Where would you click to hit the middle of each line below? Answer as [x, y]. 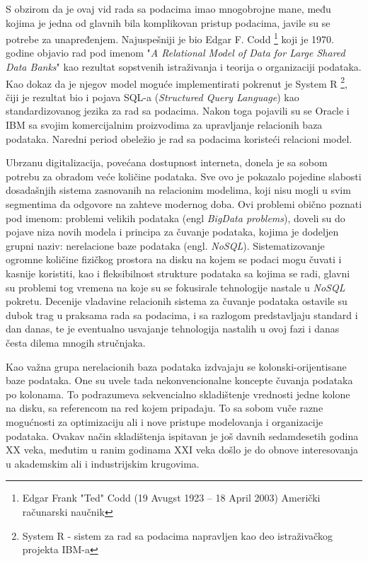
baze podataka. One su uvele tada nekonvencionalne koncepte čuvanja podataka [179, 380]
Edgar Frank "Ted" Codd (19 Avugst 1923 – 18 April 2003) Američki [171, 498]
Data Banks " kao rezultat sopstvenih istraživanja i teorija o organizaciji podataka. [184, 67]
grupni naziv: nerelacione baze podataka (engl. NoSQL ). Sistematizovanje [165, 245]
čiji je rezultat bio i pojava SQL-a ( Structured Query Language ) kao [153, 97]
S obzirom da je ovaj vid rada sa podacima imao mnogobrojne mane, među [168, 8]
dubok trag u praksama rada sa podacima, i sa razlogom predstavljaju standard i [182, 314]
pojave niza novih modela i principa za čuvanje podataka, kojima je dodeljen [172, 232]
